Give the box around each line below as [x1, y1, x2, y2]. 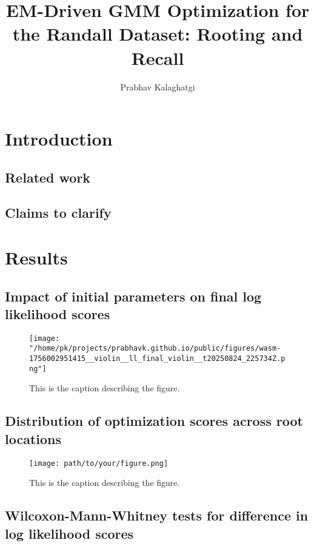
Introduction [5, 126, 113, 151]
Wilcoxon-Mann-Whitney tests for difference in [5, 506, 309, 525]
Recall [131, 45, 184, 70]
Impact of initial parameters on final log [5, 286, 262, 305]
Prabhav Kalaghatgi [120, 80, 195, 93]
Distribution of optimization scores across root [5, 411, 303, 430]
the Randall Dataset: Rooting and [12, 21, 303, 46]
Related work [5, 167, 91, 186]
